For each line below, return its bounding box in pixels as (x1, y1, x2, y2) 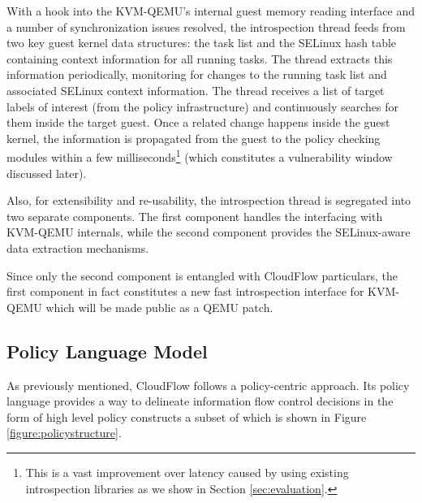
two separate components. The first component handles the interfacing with (6, 207, 383, 224)
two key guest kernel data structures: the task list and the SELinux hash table (6, 34, 397, 51)
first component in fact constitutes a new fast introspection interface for (6, 283, 364, 300)
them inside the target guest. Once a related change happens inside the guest (6, 114, 390, 131)
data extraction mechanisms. (6, 239, 149, 256)
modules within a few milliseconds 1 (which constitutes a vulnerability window (6, 146, 393, 165)
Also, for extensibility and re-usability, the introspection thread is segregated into (6, 192, 411, 209)
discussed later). (6, 164, 87, 181)
